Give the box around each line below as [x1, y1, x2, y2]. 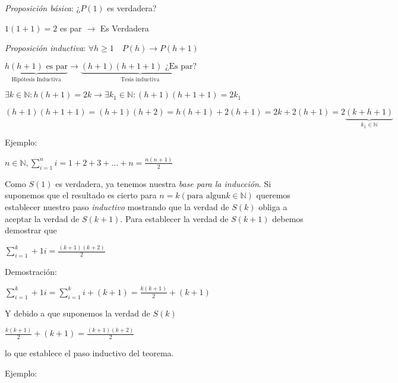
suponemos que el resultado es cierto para [5, 189, 157, 201]
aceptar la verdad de [5, 212, 80, 224]
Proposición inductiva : [5, 42, 86, 54]
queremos [256, 189, 290, 201]
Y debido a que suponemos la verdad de [5, 306, 150, 319]
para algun [187, 192, 226, 201]
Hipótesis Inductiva [11, 76, 61, 83]
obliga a [258, 200, 288, 213]
